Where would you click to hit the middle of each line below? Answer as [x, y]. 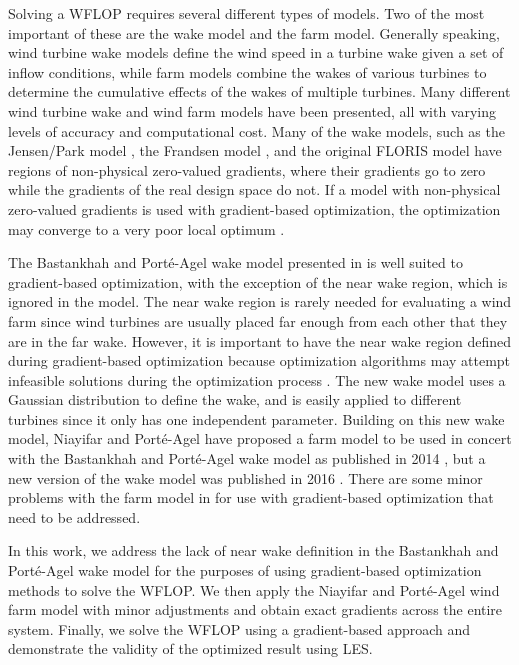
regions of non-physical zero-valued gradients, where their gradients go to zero [247, 169]
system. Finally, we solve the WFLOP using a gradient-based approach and [239, 628]
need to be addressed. [74, 516]
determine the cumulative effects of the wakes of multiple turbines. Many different [259, 91]
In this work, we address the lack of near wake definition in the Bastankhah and [253, 550]
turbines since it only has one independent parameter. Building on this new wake [256, 418]
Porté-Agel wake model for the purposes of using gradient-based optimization [245, 570]
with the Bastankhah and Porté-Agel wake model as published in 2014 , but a [247, 458]
